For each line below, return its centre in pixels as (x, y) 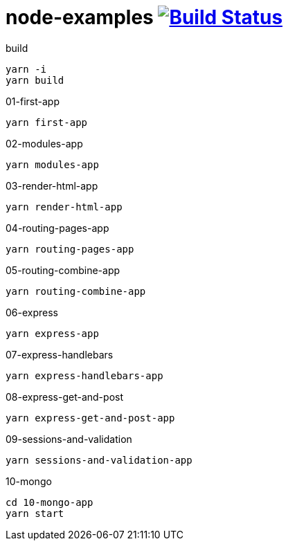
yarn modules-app (52, 164)
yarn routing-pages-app (70, 249)
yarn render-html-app (64, 207)
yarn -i (26, 69)
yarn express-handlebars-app (84, 375)
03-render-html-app (52, 185)
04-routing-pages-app (57, 228)
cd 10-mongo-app (49, 502)
